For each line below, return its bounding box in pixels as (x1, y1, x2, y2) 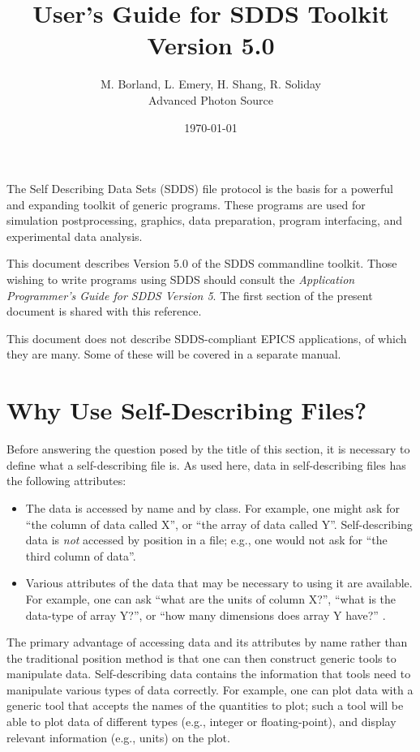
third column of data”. (25, 547, 136, 564)
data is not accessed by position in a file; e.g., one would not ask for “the (25, 531, 388, 548)
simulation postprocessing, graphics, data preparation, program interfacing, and (6, 212, 403, 229)
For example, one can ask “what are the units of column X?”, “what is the (25, 590, 396, 607)
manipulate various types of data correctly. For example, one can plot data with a (6, 681, 414, 698)
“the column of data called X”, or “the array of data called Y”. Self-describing (25, 515, 413, 532)
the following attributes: (6, 472, 126, 489)
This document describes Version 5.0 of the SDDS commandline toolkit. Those (6, 255, 397, 272)
